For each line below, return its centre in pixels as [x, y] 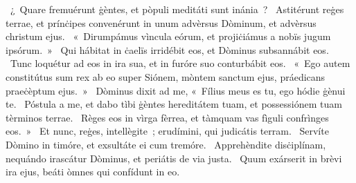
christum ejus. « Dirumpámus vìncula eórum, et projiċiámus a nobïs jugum [168, 36]
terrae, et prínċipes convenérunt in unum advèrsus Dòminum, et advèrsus [161, 22]
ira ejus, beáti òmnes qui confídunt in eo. [93, 172]
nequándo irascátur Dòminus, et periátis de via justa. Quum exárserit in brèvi [174, 158]
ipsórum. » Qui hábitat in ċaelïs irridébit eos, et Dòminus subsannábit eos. [167, 49]
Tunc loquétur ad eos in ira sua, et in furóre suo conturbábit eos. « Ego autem [180, 63]
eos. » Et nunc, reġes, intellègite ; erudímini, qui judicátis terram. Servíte [167, 131]
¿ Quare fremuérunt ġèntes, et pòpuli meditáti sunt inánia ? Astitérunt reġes [177, 9]
